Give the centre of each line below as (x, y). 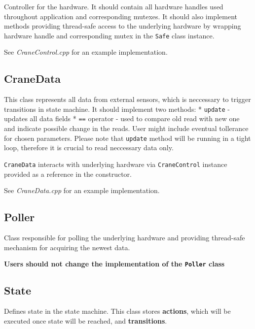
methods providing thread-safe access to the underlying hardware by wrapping (123, 26)
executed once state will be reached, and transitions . (86, 320)
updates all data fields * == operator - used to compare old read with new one (122, 118)
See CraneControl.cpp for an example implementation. (86, 52)
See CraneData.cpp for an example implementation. (82, 190)
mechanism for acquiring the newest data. (67, 247)
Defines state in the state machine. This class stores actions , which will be (117, 311)
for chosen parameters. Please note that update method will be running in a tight (127, 138)
